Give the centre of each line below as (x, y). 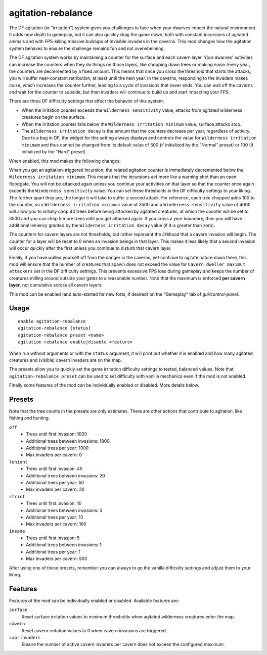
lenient (19, 462)
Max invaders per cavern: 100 (56, 524)
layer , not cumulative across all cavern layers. (56, 285)
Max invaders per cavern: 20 (55, 489)
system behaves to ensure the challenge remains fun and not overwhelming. (87, 48)
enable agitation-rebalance (52, 321)
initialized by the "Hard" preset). (54, 152)
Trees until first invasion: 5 (53, 538)
